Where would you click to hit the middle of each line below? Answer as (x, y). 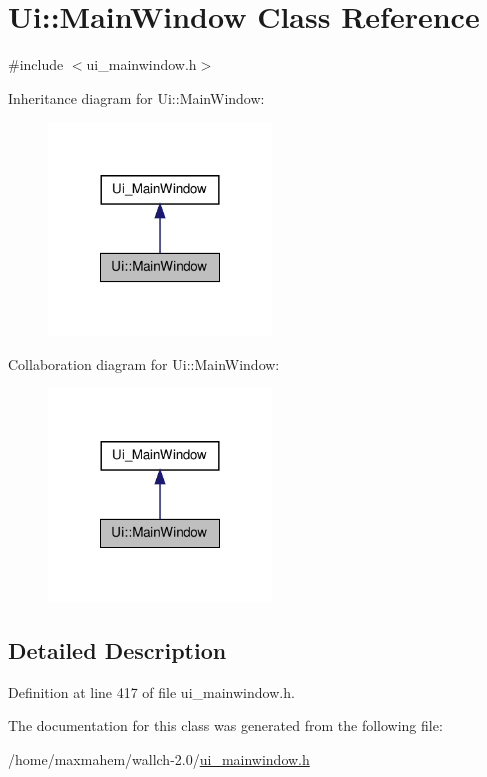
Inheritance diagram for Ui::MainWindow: (136, 97)
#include (36, 64)
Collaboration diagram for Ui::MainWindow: (144, 363)
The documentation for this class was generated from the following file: (225, 725)
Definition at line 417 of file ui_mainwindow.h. (151, 691)
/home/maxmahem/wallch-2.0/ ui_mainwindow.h (159, 758)
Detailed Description (117, 649)
